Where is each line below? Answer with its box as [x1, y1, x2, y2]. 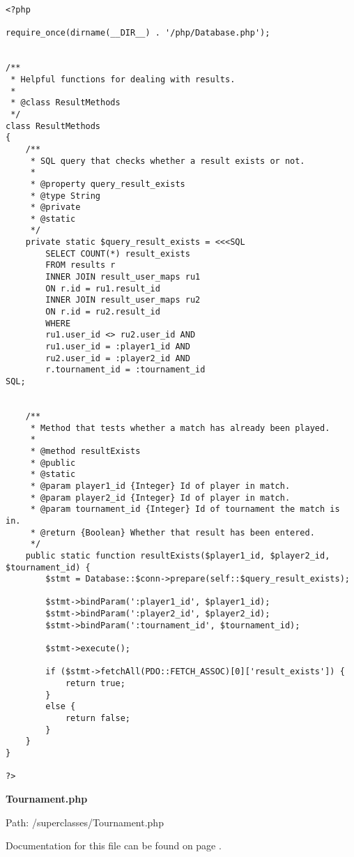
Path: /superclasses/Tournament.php [6, 814, 164, 829]
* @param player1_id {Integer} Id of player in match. [30, 480, 291, 491]
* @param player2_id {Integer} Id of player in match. [30, 492, 291, 503]
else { [45, 701, 76, 712]
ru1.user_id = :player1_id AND [45, 342, 190, 352]
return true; [65, 678, 125, 689]
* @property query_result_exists [30, 179, 185, 189]
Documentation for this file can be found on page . [6, 838, 222, 853]
